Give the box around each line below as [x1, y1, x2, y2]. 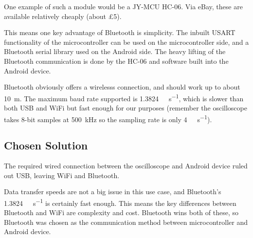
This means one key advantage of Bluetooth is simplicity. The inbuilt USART [4, 27, 235, 37]
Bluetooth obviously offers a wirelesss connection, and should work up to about [4, 82, 240, 92]
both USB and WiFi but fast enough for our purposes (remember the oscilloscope [4, 103, 247, 112]
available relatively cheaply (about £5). [4, 11, 122, 21]
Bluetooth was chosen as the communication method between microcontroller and [4, 217, 248, 227]
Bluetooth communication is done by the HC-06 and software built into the [4, 55, 229, 66]
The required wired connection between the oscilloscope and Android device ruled [4, 161, 248, 171]
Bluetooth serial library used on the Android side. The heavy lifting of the [4, 46, 226, 56]
